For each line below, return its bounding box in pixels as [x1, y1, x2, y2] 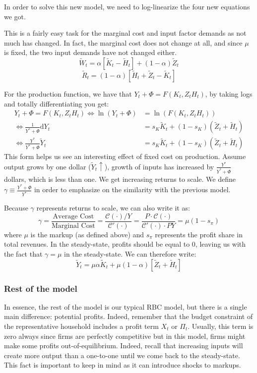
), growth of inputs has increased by [104, 161, 214, 171]
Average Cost [53, 213, 94, 220]
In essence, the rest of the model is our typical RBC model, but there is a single [4, 301, 247, 312]
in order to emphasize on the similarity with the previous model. [34, 184, 231, 195]
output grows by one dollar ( [4, 161, 91, 171]
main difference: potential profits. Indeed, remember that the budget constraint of [4, 311, 253, 321]
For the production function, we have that [4, 88, 132, 99]
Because [4, 203, 28, 213]
